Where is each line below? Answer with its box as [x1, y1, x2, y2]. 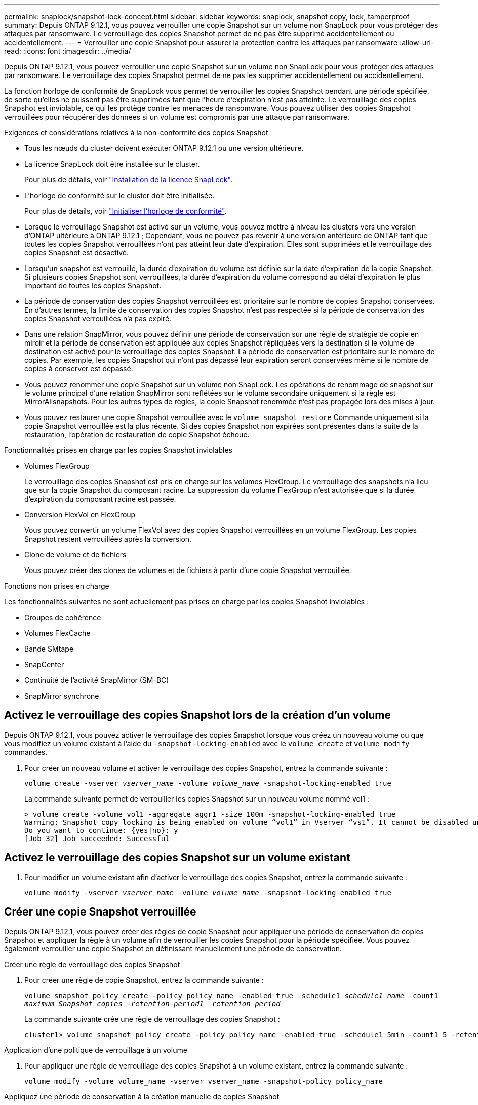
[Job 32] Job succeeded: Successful [24, 834, 170, 843]
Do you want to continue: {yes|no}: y [24, 826, 178, 834]
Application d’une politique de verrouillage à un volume [4, 1045, 187, 1054]
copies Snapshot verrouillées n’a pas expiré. [24, 314, 172, 323]
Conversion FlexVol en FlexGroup [24, 510, 136, 519]
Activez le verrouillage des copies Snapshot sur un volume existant [4, 851, 350, 864]
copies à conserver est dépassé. [24, 364, 133, 373]
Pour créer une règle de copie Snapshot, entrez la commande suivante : [24, 975, 264, 984]
